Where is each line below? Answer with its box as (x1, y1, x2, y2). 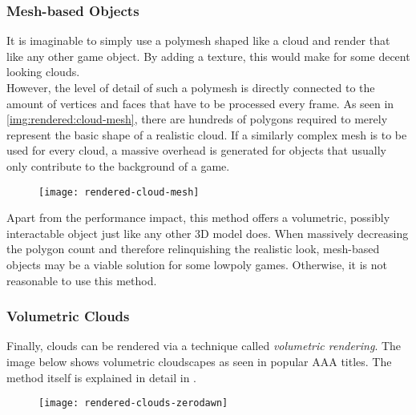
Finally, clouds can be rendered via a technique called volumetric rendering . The (6, 337, 402, 354)
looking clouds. (6, 63, 80, 80)
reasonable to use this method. (6, 272, 157, 288)
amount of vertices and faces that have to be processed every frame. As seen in (6, 95, 394, 111)
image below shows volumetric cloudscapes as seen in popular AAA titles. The (6, 353, 392, 369)
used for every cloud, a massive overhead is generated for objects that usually (6, 142, 386, 159)
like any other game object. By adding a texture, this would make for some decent (6, 47, 410, 64)
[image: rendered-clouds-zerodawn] (38, 397, 228, 409)
